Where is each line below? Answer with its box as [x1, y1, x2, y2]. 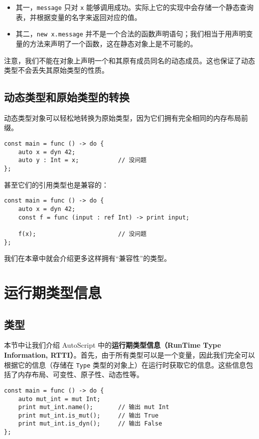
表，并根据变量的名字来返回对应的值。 [15, 11, 141, 22]
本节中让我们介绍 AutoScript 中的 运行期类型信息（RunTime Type [4, 340, 221, 350]
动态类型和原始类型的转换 [4, 89, 129, 105]
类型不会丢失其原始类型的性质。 [4, 65, 109, 75]
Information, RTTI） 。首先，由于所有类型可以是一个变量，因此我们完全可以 [4, 350, 255, 360]
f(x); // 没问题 [18, 230, 147, 237]
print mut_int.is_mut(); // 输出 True [18, 412, 159, 419]
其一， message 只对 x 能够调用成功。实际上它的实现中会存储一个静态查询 [15, 2, 254, 12]
